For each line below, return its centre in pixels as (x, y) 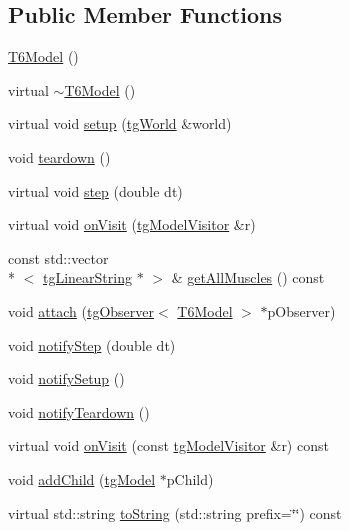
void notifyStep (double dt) (92, 344)
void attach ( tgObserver (81, 310)
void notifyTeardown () (79, 411)
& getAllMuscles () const (248, 277)
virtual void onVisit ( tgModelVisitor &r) (132, 224)
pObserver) (301, 310)
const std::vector (58, 257)
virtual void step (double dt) (95, 190)
